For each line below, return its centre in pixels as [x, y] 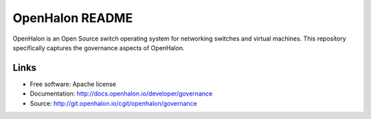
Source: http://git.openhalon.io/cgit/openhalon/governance [113, 103]
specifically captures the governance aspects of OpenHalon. [99, 47]
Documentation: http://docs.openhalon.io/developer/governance [121, 94]
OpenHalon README [73, 18]
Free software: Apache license [73, 84]
